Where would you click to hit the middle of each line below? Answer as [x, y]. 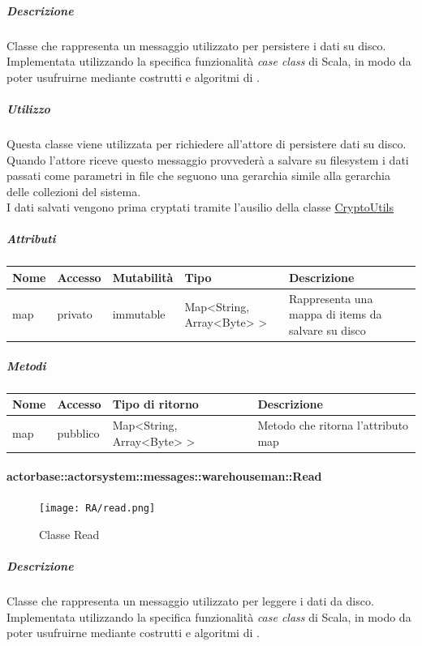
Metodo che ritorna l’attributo [333, 424]
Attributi [31, 239]
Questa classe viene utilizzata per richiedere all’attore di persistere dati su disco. [207, 143]
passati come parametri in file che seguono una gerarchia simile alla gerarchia [199, 175]
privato [75, 314]
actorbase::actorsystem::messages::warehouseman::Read [164, 476]
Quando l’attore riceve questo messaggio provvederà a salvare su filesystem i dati [208, 159]
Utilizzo [28, 108]
